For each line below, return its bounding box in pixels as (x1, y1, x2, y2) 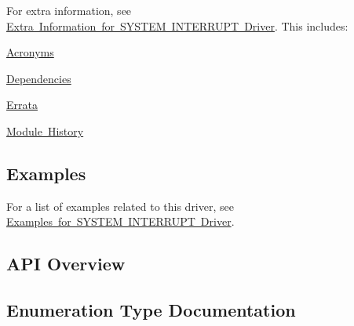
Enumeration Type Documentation (6, 298, 296, 322)
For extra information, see (6, 2, 132, 18)
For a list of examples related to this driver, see (6, 197, 234, 214)
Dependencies (6, 70, 71, 86)
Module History (6, 122, 84, 139)
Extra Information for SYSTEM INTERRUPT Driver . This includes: (6, 17, 349, 34)
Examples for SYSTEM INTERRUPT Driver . (6, 213, 235, 230)
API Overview (6, 252, 126, 276)
